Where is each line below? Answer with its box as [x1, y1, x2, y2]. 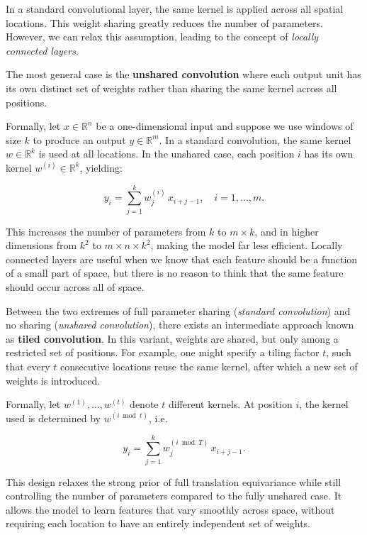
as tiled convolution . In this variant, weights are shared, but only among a [6, 331, 339, 346]
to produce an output [33, 132, 126, 147]
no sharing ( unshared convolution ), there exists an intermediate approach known [6, 317, 354, 332]
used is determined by [6, 410, 101, 425]
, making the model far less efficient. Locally [150, 238, 343, 253]
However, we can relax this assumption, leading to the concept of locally [6, 29, 319, 44]
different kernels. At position [168, 397, 293, 412]
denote [130, 397, 159, 412]
